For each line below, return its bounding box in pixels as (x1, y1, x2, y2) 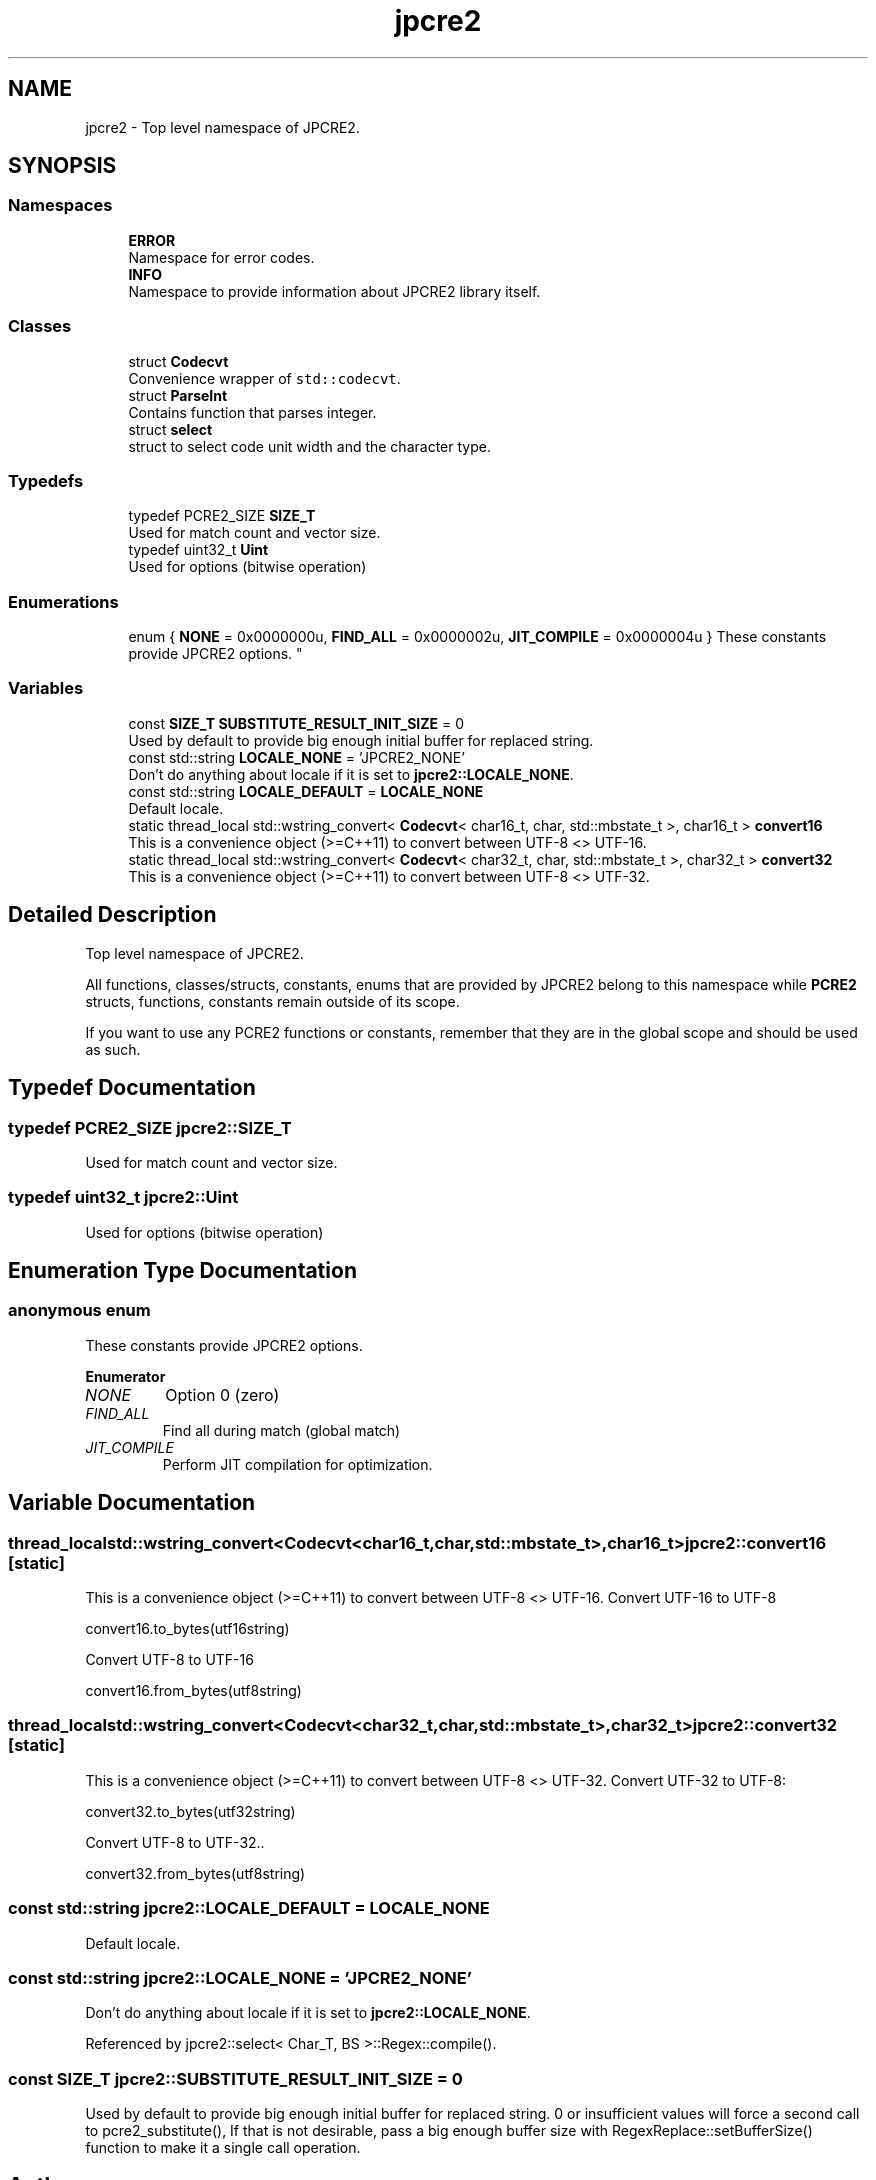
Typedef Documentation (8, 1075, 256, 1101)
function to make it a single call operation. (85, 2139, 361, 2157)
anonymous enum (8, 1300, 151, 1321)
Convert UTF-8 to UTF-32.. (85, 1833, 265, 1851)
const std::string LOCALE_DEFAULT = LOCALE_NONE (128, 782, 484, 800)
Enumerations (8, 591, 119, 612)
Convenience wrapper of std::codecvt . (128, 369, 401, 387)
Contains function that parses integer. (128, 403, 377, 421)
